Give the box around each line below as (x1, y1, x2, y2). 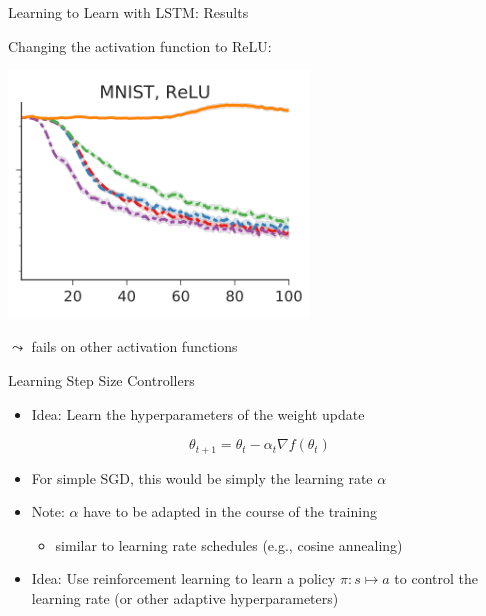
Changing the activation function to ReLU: (8, 35, 272, 56)
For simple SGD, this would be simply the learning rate (31, 467, 373, 488)
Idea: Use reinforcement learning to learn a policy (31, 568, 336, 589)
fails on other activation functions (31, 336, 238, 357)
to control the (394, 568, 478, 589)
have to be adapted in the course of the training (83, 501, 377, 522)
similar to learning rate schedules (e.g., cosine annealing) (55, 534, 403, 555)
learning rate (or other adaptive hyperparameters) (31, 588, 339, 609)
